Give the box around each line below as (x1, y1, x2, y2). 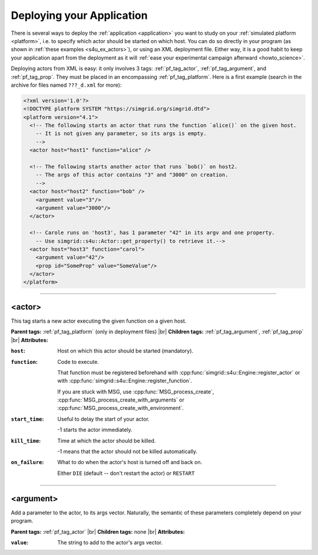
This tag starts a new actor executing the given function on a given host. (11, 317, 187, 324)
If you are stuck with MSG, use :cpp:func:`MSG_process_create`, (57, 388, 214, 395)
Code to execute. (57, 358, 100, 365)
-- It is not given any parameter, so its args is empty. (35, 130, 207, 137)
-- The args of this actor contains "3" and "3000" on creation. (35, 172, 228, 178)
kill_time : (11, 437, 41, 444)
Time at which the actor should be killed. (57, 437, 156, 444)
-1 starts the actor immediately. (57, 426, 132, 434)
